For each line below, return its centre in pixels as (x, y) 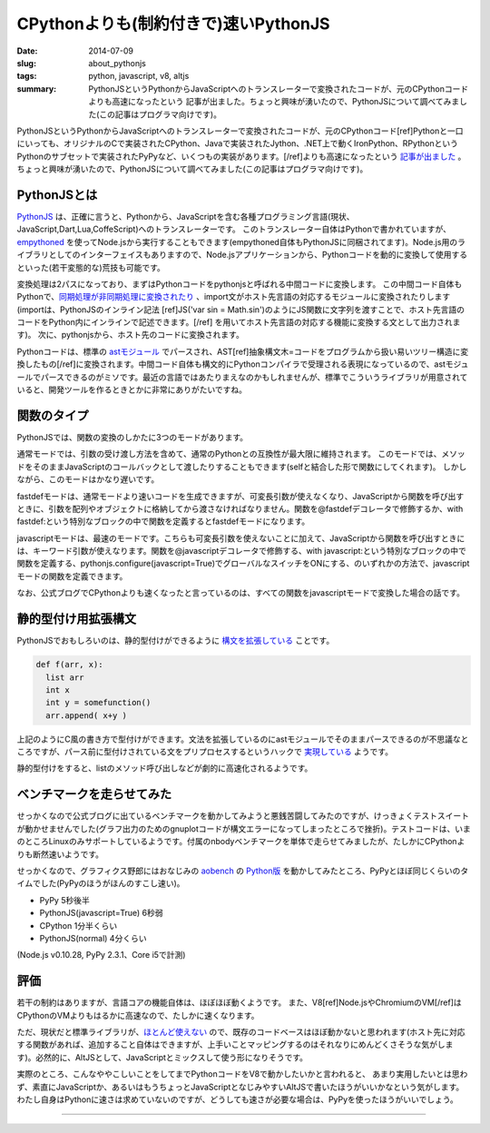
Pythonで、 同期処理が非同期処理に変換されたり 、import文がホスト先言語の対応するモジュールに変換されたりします (234, 297)
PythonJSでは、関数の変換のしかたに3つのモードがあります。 (132, 437)
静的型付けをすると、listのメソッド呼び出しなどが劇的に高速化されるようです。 (165, 768)
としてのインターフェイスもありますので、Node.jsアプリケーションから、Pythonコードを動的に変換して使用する (258, 255)
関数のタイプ (53, 415)
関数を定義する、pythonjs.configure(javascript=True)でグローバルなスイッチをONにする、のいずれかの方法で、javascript (243, 564)
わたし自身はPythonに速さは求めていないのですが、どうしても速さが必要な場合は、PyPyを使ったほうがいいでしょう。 (237, 1099)
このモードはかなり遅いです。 (104, 479)
